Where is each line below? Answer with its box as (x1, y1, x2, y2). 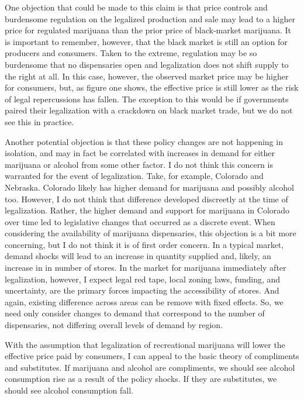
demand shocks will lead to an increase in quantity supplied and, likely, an (5, 250, 271, 262)
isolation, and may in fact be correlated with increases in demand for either (5, 147, 275, 159)
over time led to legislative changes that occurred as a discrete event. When (5, 215, 275, 227)
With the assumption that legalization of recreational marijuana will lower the (5, 338, 285, 350)
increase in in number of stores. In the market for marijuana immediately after (5, 261, 286, 274)
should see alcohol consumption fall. (5, 384, 133, 396)
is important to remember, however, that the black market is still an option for (5, 35, 288, 47)
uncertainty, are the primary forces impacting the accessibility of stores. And (5, 284, 279, 296)
